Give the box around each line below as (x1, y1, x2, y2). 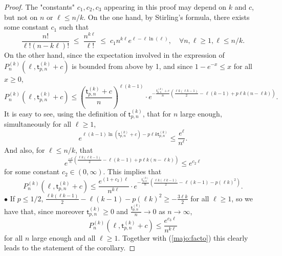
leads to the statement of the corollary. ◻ (4, 242, 136, 253)
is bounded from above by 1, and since (72, 60, 193, 71)
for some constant (4, 166, 60, 177)
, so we (231, 193, 253, 203)
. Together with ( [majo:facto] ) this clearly (118, 232, 248, 243)
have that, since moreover (4, 205, 84, 216)
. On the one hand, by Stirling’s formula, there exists (83, 11, 250, 22)
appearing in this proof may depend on (104, 2, 227, 12)
